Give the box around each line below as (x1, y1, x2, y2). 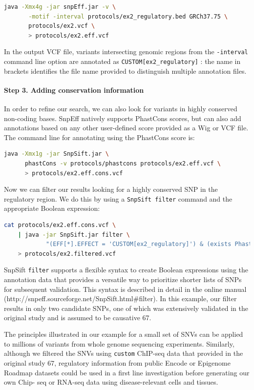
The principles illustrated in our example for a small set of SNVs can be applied (4, 329, 243, 339)
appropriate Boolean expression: (4, 203, 100, 213)
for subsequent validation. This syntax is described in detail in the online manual (4, 284, 247, 294)
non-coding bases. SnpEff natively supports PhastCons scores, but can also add (4, 113, 241, 123)
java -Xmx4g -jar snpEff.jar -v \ (4, 3, 116, 10)
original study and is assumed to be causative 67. (4, 312, 151, 323)
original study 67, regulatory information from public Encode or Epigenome (4, 357, 231, 368)
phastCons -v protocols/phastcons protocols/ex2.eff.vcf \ (24, 160, 221, 167)
